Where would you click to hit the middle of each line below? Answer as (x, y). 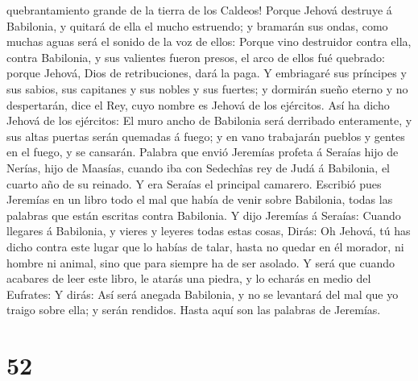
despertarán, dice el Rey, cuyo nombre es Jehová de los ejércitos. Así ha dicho (198, 104)
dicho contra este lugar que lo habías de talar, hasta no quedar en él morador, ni (205, 246)
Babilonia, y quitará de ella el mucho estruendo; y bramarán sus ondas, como (197, 25)
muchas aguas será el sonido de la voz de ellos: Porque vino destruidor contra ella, (209, 41)
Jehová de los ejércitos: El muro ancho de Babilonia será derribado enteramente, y (209, 120)
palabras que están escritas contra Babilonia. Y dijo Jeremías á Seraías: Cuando (204, 215)
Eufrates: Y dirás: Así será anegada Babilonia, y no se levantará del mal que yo (203, 294)
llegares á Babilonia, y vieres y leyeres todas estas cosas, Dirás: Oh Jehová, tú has (209, 231)
